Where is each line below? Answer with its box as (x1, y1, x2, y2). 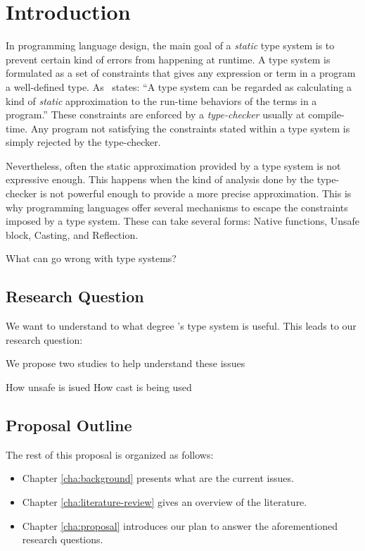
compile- (308, 107, 345, 122)
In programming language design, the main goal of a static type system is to (6, 38, 335, 53)
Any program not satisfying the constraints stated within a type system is (30, 120, 350, 135)
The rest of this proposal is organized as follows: (6, 447, 214, 462)
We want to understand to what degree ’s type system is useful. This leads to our (6, 318, 357, 333)
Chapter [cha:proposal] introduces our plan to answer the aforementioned (22, 518, 338, 533)
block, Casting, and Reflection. (6, 227, 139, 242)
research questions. (22, 532, 103, 547)
